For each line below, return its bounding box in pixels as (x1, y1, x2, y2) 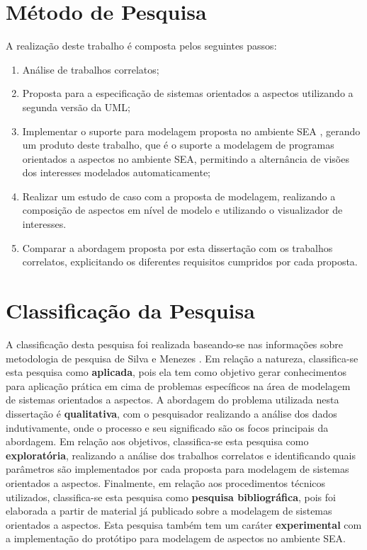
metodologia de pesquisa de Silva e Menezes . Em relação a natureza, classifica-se (6, 350, 358, 365)
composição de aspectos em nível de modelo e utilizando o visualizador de (22, 202, 343, 217)
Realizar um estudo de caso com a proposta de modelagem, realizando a (22, 188, 336, 203)
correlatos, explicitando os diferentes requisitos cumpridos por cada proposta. (22, 254, 358, 269)
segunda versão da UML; (22, 99, 130, 114)
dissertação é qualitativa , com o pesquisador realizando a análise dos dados (6, 406, 337, 420)
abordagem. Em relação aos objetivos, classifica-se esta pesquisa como (6, 434, 309, 449)
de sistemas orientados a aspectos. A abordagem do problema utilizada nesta (6, 392, 339, 407)
